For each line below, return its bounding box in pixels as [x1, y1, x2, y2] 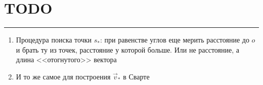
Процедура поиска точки [16, 34, 92, 45]
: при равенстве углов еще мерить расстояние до [100, 34, 249, 45]
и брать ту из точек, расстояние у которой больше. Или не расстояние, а [16, 44, 240, 55]
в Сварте [123, 71, 150, 81]
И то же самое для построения [16, 71, 111, 81]
